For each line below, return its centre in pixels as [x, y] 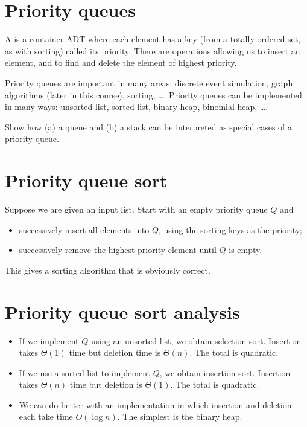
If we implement [49, 340]
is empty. [245, 250]
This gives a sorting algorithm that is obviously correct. [108, 270]
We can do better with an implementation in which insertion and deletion [155, 404]
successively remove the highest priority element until [118, 250]
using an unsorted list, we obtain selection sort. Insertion [196, 340]
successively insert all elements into [84, 229]
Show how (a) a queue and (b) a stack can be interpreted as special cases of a [149, 127]
